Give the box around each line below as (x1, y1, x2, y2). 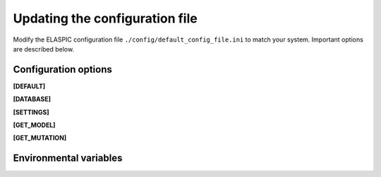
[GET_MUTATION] (13, 134, 67, 142)
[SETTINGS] (13, 108, 49, 116)
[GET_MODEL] (13, 121, 56, 130)
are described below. (13, 44, 74, 53)
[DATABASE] (13, 95, 52, 104)
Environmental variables (13, 152, 123, 164)
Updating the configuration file (13, 11, 198, 26)
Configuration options (13, 63, 113, 75)
